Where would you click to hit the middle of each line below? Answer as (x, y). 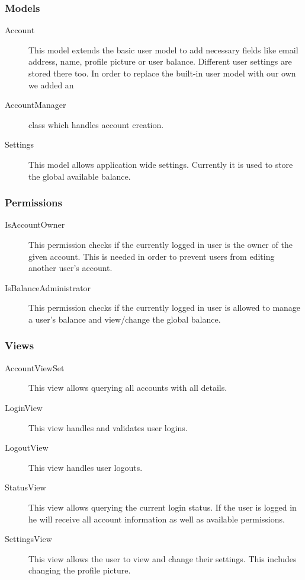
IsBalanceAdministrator (48, 287)
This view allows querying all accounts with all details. (128, 388)
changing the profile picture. (80, 570)
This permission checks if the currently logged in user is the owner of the (160, 244)
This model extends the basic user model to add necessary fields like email (163, 50)
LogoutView (27, 447)
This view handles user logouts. (86, 467)
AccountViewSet (35, 367)
